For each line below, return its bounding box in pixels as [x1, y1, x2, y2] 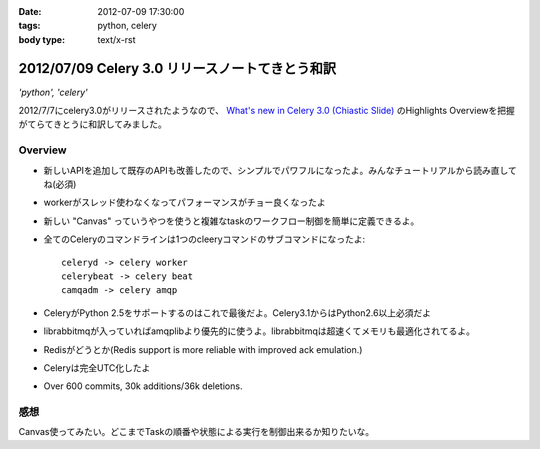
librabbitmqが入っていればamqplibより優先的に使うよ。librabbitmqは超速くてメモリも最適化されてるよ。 [43, 325, 475, 337]
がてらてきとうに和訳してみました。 [18, 118, 167, 130]
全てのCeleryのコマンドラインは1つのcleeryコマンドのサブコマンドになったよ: [43, 233, 366, 245]
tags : [18, 20, 41, 32]
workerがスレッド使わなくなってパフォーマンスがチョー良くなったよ [43, 196, 326, 209]
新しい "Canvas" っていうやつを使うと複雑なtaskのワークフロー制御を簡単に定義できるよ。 [43, 215, 420, 227]
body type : [18, 33, 65, 45]
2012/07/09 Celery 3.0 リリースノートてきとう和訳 [18, 60, 337, 77]
